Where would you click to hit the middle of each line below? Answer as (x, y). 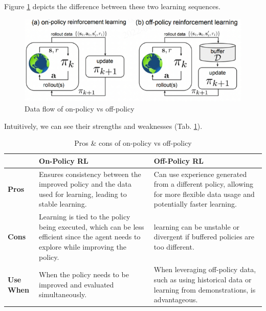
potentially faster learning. (195, 204)
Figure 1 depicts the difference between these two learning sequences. (112, 6)
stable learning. (63, 204)
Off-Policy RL (179, 160)
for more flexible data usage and (204, 194)
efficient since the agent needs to (90, 237)
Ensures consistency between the (90, 174)
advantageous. (176, 299)
